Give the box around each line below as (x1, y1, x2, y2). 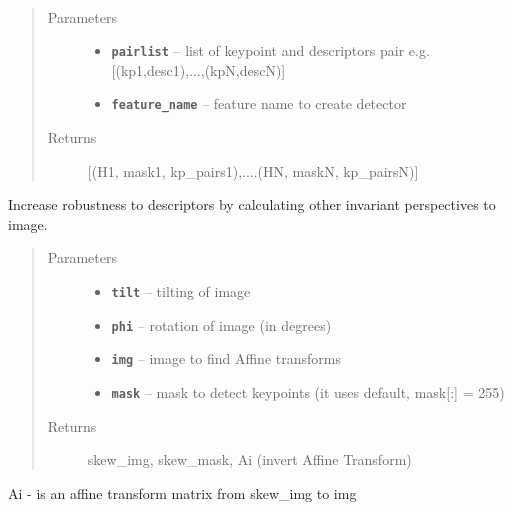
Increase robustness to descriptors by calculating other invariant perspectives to (8, 194, 496, 215)
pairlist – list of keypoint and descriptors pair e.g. (111, 40, 430, 61)
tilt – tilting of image (111, 281, 251, 302)
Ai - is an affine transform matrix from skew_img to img (8, 482, 357, 503)
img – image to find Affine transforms (111, 348, 341, 369)
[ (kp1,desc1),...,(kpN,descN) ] (111, 59, 286, 80)
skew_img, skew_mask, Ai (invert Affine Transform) (87, 449, 412, 470)
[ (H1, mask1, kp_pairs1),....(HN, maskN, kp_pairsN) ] (87, 160, 419, 181)
